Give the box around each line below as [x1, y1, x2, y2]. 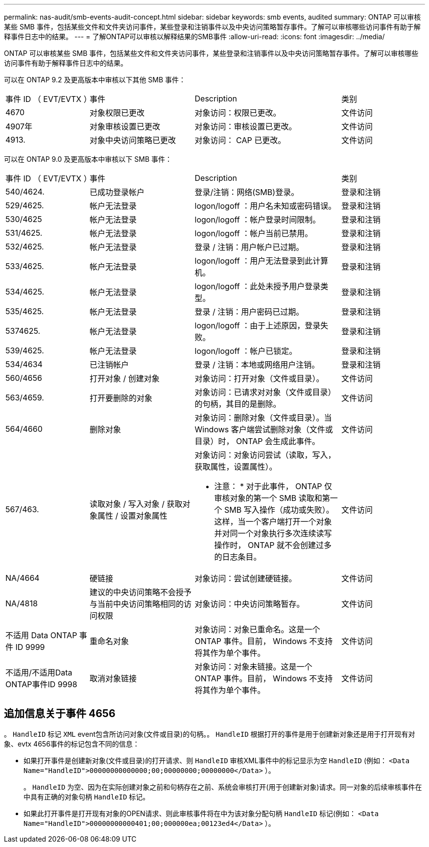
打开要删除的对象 [90, 393, 153, 403]
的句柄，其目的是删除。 [194, 399, 281, 409]
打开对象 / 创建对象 [90, 374, 160, 383]
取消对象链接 [90, 673, 137, 683]
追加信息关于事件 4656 [4, 707, 116, 720]
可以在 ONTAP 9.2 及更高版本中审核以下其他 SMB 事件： [4, 75, 186, 84]
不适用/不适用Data [5, 668, 72, 677]
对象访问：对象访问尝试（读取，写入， [194, 450, 336, 460]
